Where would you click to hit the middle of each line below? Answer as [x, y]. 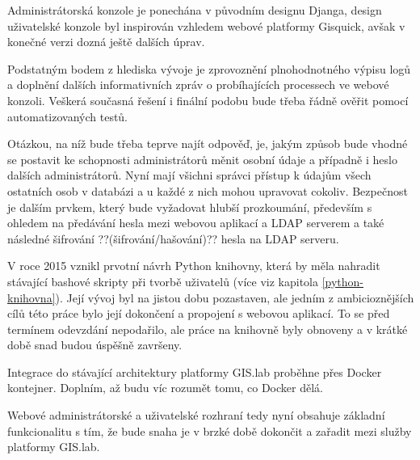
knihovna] [31, 297]
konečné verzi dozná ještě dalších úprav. [106, 42]
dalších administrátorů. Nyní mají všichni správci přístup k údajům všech [189, 175]
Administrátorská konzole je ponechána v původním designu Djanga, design [195, 10]
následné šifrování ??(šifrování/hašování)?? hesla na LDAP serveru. [173, 238]
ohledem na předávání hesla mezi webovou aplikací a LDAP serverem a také [196, 223]
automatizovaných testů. [68, 116]
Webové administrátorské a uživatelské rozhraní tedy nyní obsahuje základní [196, 415]
